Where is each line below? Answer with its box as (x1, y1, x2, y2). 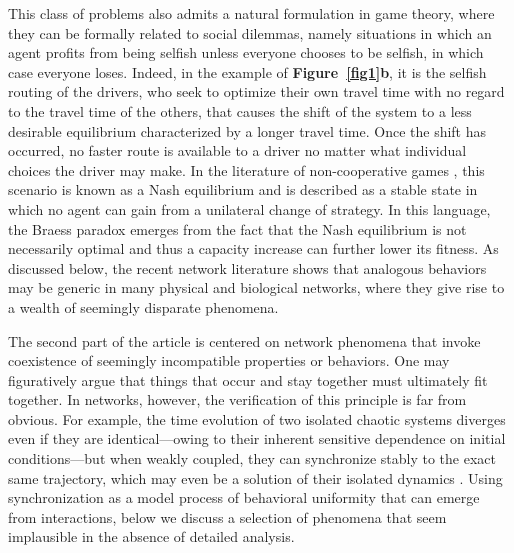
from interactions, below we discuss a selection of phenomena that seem (8, 506, 447, 527)
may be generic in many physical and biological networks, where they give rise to (8, 277, 505, 298)
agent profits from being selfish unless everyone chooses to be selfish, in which (8, 42, 484, 63)
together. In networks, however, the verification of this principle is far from (8, 389, 467, 410)
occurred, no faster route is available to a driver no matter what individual (8, 140, 467, 161)
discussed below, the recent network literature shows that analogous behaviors (8, 257, 487, 278)
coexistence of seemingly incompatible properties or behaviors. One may (8, 350, 450, 371)
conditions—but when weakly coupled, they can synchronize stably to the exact (8, 448, 496, 469)
